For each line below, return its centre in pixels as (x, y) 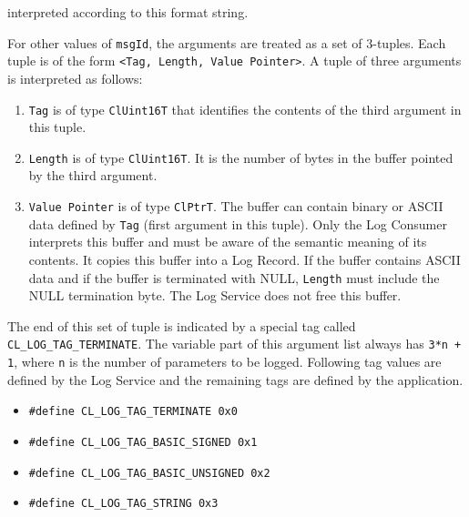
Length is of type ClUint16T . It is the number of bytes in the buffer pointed (241, 157)
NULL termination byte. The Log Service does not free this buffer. (215, 295)
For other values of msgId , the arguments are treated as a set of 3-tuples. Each (227, 42)
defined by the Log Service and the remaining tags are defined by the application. (235, 379)
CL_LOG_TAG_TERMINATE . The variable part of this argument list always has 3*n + (234, 344)
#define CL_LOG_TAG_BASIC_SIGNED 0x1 (143, 442)
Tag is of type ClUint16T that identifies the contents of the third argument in (245, 109)
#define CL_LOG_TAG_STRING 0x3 (123, 504)
